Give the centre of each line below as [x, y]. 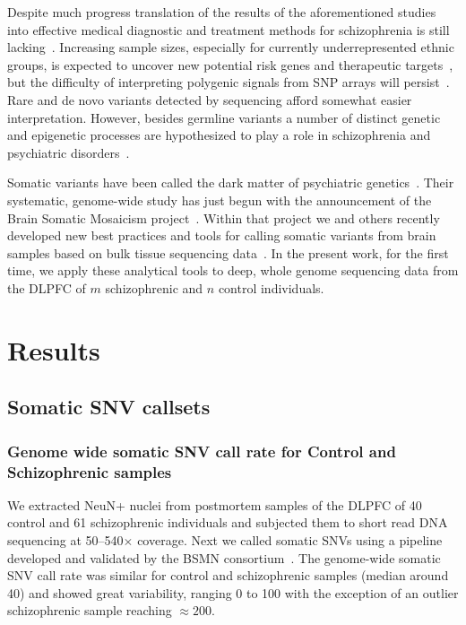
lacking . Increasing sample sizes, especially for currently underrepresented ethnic [231, 47]
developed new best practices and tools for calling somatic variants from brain [222, 235]
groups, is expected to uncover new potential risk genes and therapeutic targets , [230, 64]
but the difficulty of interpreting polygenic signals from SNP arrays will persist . [229, 82]
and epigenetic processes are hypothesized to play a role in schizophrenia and [219, 135]
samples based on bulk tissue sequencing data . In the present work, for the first [228, 252]
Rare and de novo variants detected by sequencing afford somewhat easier [210, 99]
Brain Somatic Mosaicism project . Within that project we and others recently [224, 217]
